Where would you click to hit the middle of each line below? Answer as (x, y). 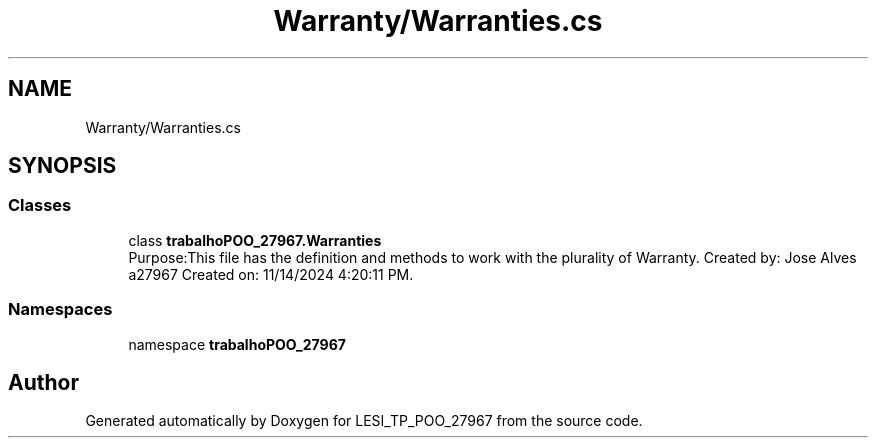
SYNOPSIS (62, 166)
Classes (40, 205)
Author (43, 382)
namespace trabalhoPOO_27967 (237, 344)
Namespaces (60, 309)
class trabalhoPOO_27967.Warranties (255, 240)
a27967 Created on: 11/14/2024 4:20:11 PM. (271, 274)
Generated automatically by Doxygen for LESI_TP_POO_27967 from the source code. (364, 421)
